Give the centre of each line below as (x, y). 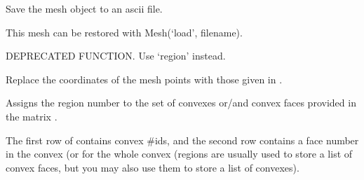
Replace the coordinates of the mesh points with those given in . (144, 79)
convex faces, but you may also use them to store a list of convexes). (153, 167)
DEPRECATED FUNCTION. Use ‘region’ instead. (116, 56)
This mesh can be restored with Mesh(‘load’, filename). (124, 32)
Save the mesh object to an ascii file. (84, 8)
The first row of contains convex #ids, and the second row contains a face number (182, 140)
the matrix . (32, 116)
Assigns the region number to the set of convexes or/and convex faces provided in (181, 103)
